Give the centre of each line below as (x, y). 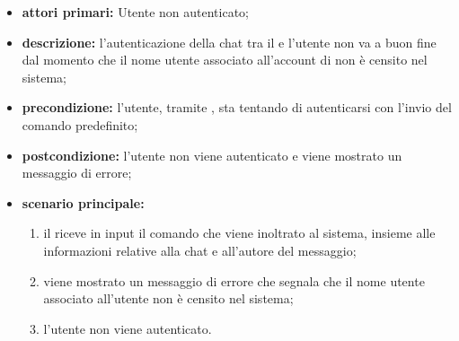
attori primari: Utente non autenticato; (136, 12)
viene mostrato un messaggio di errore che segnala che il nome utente (234, 280)
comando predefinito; (80, 124)
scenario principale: (83, 202)
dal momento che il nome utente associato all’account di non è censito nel (225, 60)
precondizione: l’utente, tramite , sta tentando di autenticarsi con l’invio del (237, 107)
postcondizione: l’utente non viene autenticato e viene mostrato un (212, 155)
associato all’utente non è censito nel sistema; (168, 298)
